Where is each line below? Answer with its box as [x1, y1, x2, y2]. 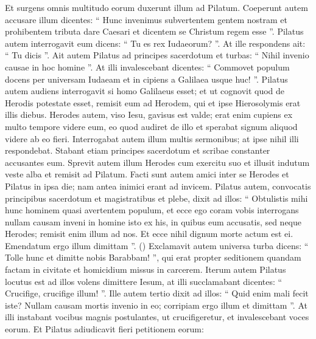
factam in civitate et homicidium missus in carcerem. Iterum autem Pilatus [5, 263, 286, 276]
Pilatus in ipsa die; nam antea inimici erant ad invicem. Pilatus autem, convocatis [5, 179, 311, 192]
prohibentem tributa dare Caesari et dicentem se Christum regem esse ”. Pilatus [5, 25, 304, 38]
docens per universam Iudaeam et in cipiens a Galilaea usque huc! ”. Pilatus [5, 72, 288, 85]
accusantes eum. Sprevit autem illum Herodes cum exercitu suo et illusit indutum [5, 156, 310, 168]
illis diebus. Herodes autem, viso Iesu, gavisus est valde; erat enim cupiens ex [5, 108, 293, 121]
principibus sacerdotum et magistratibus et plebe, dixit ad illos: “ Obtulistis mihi [5, 191, 308, 204]
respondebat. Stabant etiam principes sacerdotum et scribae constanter [5, 144, 270, 157]
